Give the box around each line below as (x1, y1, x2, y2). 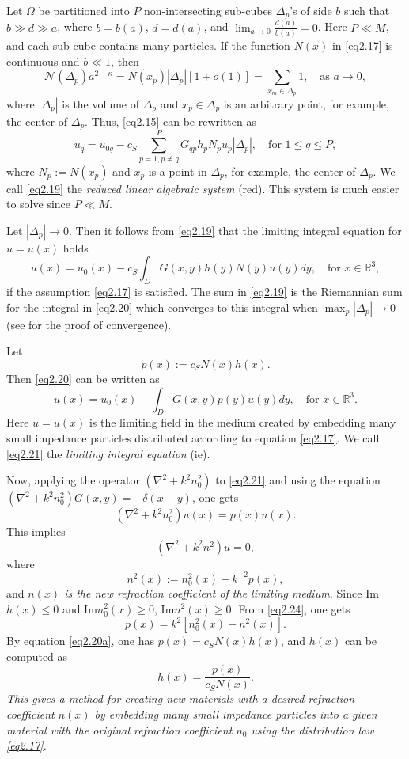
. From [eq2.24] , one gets (231, 600, 350, 617)
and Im (62, 600, 97, 617)
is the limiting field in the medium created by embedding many (89, 414, 396, 431)
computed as (6, 647, 68, 664)
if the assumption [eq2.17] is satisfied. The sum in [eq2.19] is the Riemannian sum (6, 283, 403, 300)
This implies (6, 523, 66, 540)
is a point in (148, 162, 207, 179)
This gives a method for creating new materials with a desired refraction (6, 690, 355, 707)
